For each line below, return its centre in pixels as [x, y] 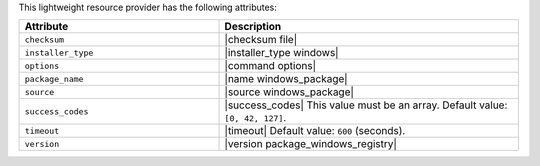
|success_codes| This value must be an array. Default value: [366, 105]
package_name [54, 78]
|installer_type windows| [281, 53]
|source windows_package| [289, 92]
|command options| [270, 66]
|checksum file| [261, 40]
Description [253, 27]
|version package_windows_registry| [310, 144]
